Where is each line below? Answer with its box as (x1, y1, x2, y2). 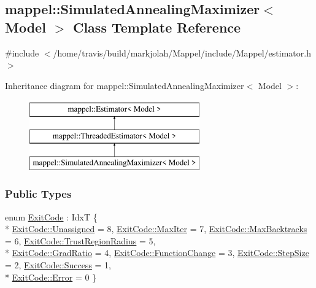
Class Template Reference (72, 17, 241, 36)
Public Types (5, 186, 72, 201)
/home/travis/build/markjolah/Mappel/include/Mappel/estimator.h (53, 46, 311, 59)
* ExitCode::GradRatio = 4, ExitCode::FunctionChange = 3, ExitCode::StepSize (5, 246, 309, 259)
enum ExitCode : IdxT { (5, 210, 98, 223)
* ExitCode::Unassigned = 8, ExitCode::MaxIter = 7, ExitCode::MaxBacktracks (5, 222, 307, 235)
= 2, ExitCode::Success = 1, (5, 258, 112, 271)
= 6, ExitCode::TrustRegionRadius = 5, (5, 234, 156, 247)
